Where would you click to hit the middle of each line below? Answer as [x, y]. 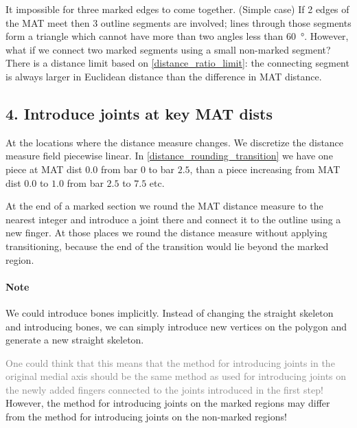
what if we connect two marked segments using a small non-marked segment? [168, 49]
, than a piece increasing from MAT [265, 169]
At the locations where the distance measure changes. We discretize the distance [175, 142]
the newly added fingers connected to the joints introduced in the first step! [164, 389]
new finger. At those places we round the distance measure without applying [166, 233]
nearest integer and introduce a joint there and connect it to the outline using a [173, 219]
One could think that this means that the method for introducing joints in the [170, 362]
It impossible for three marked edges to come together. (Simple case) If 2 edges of [177, 9]
